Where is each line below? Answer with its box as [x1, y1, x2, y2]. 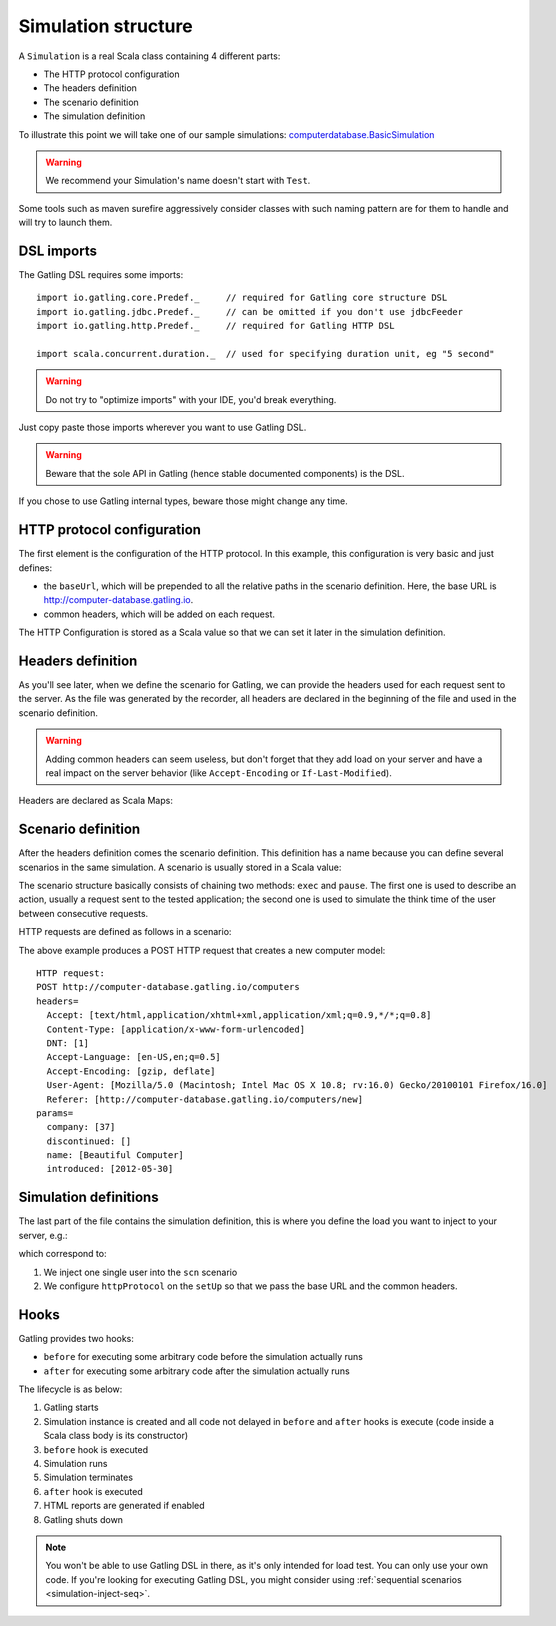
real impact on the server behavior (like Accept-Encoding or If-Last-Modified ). [45, 766, 392, 779]
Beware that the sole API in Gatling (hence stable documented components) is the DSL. [45, 467, 405, 479]
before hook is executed [43, 1443, 149, 1455]
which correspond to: [18, 1248, 107, 1260]
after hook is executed [43, 1485, 144, 1497]
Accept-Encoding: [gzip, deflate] [46, 1065, 216, 1077]
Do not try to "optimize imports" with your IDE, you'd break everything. [45, 393, 337, 405]
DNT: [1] [46, 1037, 90, 1049]
